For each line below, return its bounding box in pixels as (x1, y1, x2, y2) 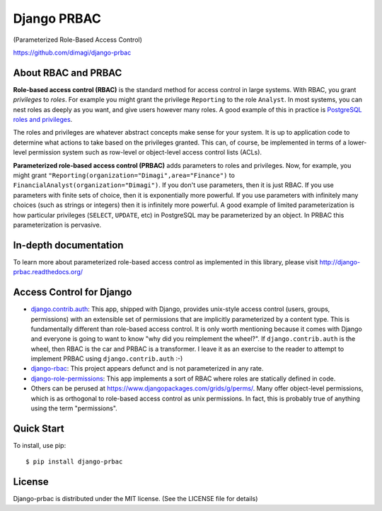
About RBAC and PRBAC (13, 67, 122, 79)
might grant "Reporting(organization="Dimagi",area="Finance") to (13, 171, 235, 179)
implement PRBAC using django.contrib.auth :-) (30, 354, 183, 363)
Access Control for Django (13, 286, 132, 298)
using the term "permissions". (30, 404, 118, 412)
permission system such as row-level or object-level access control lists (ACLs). (28, 148, 262, 157)
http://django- (319, 257, 361, 266)
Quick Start (13, 422, 64, 434)
